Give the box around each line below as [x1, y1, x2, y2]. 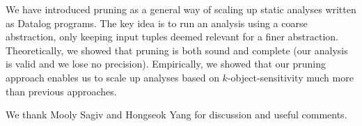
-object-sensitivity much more [227, 70, 354, 84]
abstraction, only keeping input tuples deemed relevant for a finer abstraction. [6, 29, 339, 44]
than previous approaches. [6, 84, 117, 98]
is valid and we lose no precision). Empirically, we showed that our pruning [6, 56, 326, 71]
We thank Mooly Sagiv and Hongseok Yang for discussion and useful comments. [6, 107, 347, 122]
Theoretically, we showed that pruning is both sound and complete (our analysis [6, 42, 348, 57]
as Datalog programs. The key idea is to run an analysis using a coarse [6, 15, 308, 30]
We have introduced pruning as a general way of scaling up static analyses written [6, 2, 356, 16]
